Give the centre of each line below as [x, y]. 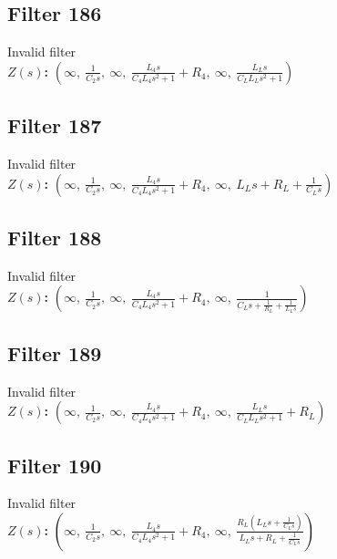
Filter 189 [55, 352]
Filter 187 [55, 125]
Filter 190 [55, 465]
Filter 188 [55, 237]
